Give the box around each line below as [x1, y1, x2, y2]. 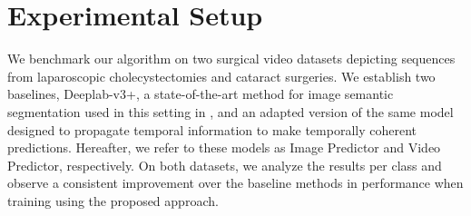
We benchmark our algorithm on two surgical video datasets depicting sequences [7, 49, 456, 68]
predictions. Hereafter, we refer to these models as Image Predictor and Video [7, 138, 441, 157]
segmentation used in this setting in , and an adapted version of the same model [7, 102, 454, 121]
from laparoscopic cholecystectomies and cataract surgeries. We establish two [7, 66, 436, 85]
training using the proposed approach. [7, 191, 219, 210]
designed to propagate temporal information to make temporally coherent [7, 120, 417, 139]
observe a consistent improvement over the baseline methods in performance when [7, 173, 464, 192]
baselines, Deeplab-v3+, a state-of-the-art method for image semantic [7, 84, 394, 103]
